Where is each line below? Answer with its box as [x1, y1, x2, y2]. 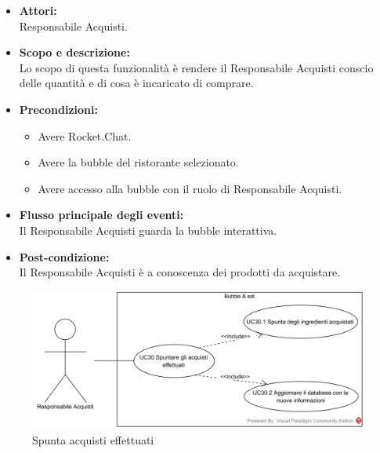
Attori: [19, 2, 57, 18]
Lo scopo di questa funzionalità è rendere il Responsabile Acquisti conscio [19, 59, 374, 75]
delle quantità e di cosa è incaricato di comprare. [19, 75, 254, 91]
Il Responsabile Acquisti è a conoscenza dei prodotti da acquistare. [19, 264, 341, 280]
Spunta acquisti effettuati [32, 431, 154, 448]
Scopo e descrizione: [19, 44, 130, 60]
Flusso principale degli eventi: [19, 206, 184, 223]
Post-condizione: [19, 248, 110, 265]
